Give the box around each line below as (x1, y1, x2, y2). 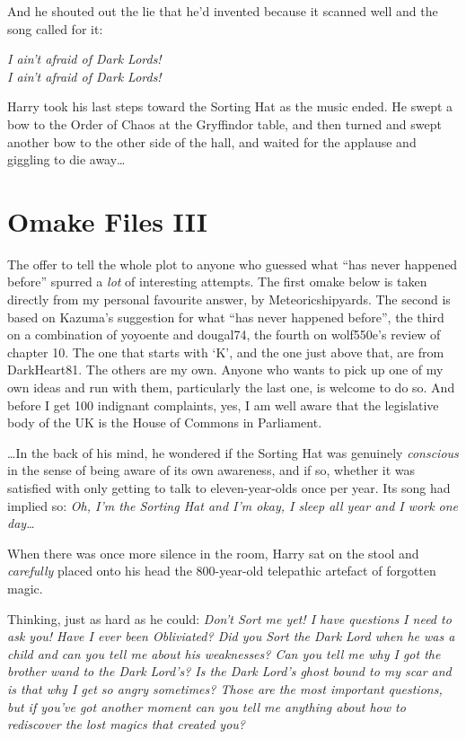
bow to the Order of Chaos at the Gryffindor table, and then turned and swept (7, 114, 442, 133)
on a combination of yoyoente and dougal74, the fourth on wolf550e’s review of (7, 325, 441, 344)
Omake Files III (7, 202, 207, 239)
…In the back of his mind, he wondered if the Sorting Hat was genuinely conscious (7, 443, 459, 462)
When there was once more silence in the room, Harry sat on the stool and (7, 543, 419, 562)
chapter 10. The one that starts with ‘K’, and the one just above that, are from (7, 342, 444, 361)
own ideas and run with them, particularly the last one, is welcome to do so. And (7, 378, 455, 397)
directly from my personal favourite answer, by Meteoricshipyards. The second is (7, 290, 451, 309)
